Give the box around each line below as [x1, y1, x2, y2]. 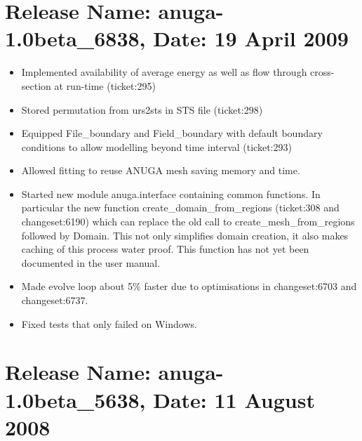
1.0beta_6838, [5, 24, 146, 53]
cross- [310, 65, 335, 79]
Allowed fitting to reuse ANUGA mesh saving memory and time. [21, 163, 300, 178]
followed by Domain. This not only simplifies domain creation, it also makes [21, 228, 349, 242]
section [21, 78, 51, 93]
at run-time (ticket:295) [54, 78, 156, 93]
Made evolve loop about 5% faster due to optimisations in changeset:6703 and [21, 279, 357, 294]
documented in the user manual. [21, 255, 161, 270]
